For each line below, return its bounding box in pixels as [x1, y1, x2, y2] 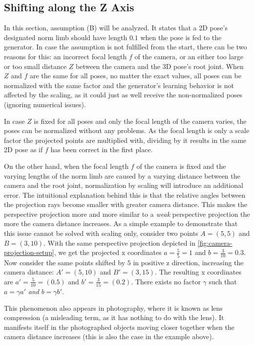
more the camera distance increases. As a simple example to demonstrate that [4, 218, 238, 229]
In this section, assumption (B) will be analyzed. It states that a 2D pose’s [4, 23, 228, 33]
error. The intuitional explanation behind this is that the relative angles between [4, 189, 246, 200]
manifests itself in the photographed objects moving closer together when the [4, 322, 234, 332]
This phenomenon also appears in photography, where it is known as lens [4, 302, 223, 313]
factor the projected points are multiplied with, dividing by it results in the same [4, 135, 247, 145]
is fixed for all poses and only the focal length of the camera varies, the [34, 115, 247, 126]
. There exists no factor [131, 276, 201, 286]
